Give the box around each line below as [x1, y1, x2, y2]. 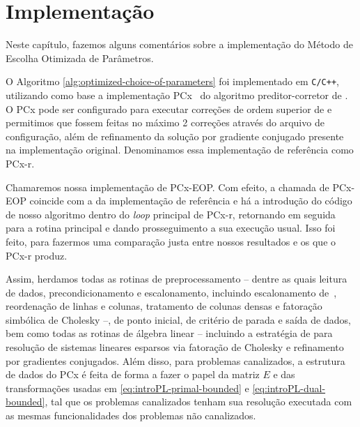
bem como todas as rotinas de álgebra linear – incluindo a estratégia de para [6, 326, 333, 340]
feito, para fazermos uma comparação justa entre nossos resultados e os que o [6, 234, 336, 248]
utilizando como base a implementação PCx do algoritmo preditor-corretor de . [6, 87, 348, 102]
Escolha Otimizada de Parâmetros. [6, 50, 154, 65]
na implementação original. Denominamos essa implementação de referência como [6, 142, 354, 157]
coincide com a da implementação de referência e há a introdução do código [29, 193, 352, 208]
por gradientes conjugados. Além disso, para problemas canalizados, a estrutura [6, 353, 345, 368]
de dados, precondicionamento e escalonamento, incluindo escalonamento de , [6, 285, 337, 299]
